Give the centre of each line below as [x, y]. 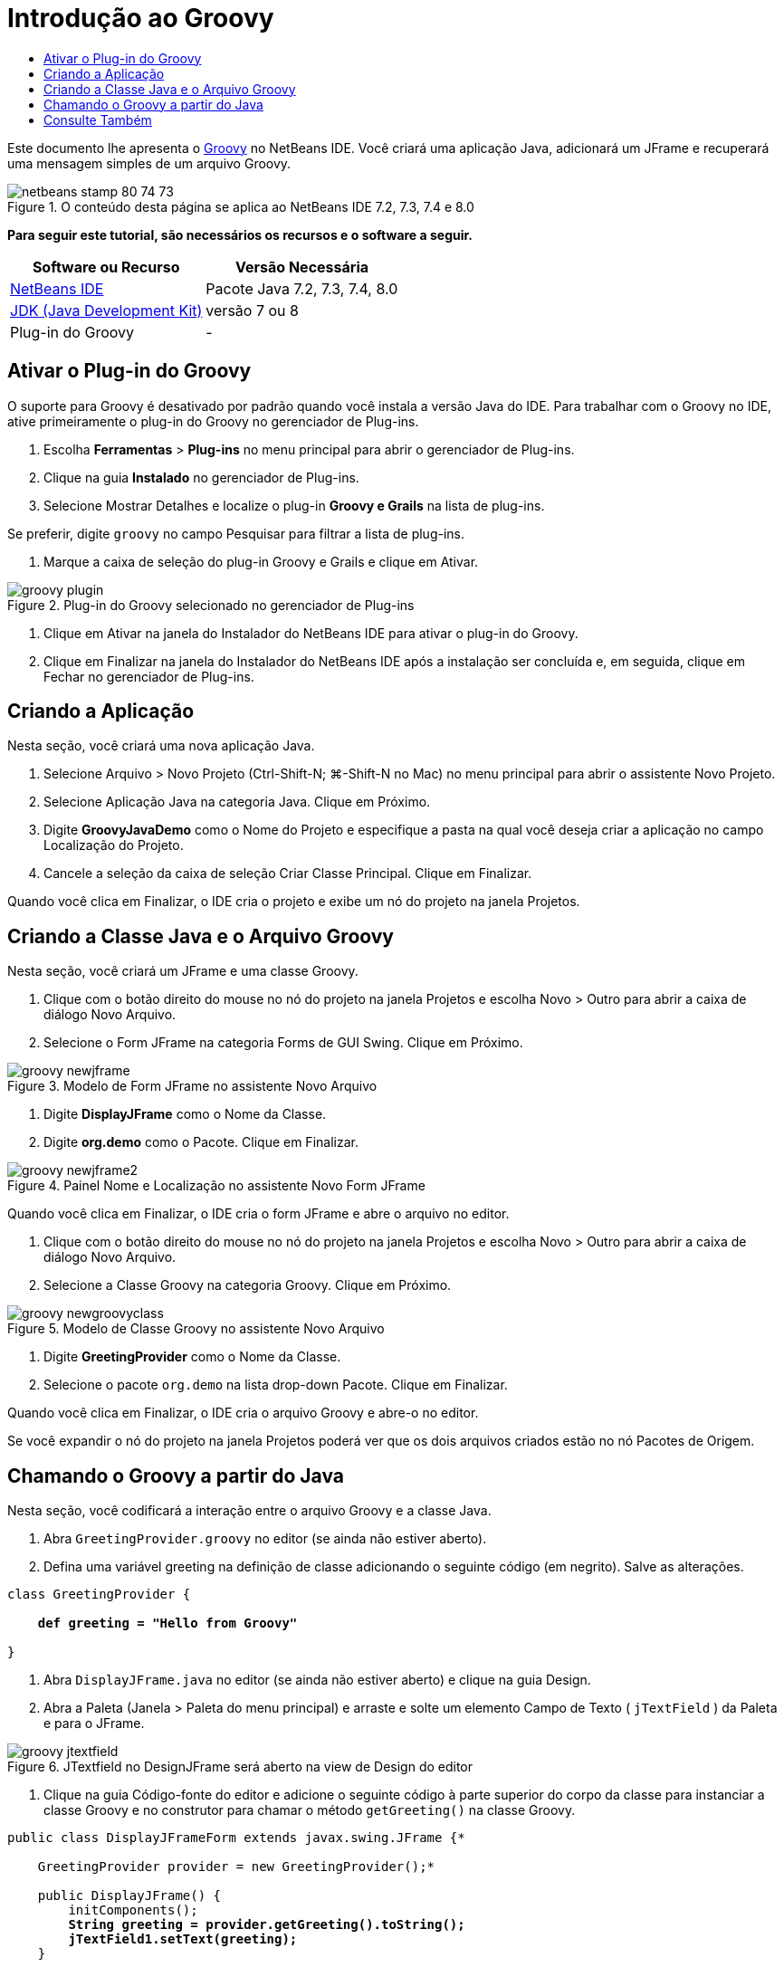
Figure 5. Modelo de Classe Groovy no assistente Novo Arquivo [196, 1329]
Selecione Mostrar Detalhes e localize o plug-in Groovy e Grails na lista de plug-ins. [294, 505]
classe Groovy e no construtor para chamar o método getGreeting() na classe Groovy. [310, 1810]
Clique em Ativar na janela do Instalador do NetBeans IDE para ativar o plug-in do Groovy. [311, 633]
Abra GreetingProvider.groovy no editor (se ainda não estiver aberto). [265, 1539]
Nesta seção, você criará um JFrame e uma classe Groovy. [183, 971]
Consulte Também [98, 119]
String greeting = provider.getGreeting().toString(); [267, 1925]
